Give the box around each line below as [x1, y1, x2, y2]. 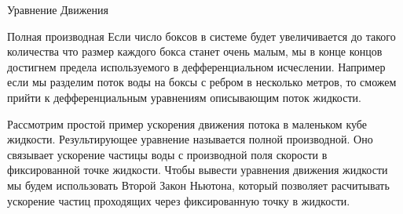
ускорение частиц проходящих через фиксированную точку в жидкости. [7, 192, 350, 209]
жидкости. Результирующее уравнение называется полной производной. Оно [7, 131, 373, 147]
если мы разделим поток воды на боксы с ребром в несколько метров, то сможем [7, 74, 397, 90]
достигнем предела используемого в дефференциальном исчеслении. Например [7, 58, 386, 74]
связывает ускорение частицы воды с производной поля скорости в [7, 146, 328, 162]
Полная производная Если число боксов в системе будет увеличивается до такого [7, 27, 396, 44]
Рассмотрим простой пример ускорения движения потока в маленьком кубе [7, 115, 367, 132]
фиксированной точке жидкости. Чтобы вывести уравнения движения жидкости [7, 161, 388, 178]
